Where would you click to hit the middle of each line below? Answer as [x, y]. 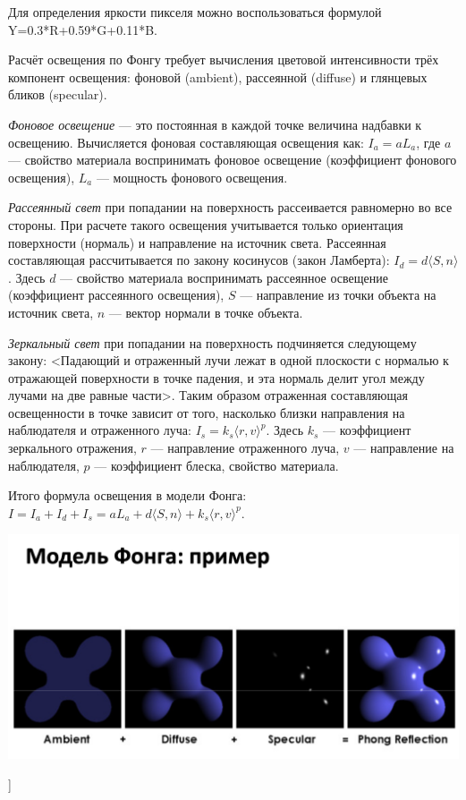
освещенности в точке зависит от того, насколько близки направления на [207, 412]
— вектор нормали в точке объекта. [206, 312]
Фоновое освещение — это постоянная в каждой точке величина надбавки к [215, 124]
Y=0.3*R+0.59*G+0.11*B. [83, 29]
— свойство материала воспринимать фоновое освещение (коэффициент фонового [233, 160]
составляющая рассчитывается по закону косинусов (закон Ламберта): [199, 260]
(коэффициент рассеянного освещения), [116, 295]
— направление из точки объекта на [338, 295]
